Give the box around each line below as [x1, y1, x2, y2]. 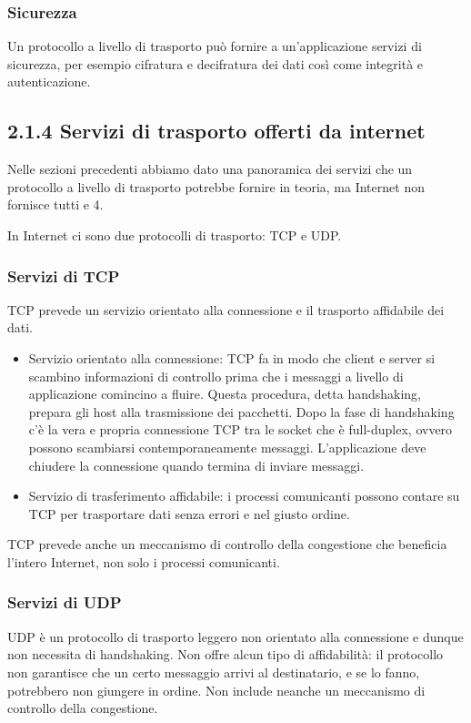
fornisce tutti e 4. [7, 195, 104, 214]
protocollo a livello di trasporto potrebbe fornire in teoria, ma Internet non [7, 177, 425, 196]
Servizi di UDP [7, 591, 122, 614]
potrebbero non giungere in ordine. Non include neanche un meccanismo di [7, 680, 426, 699]
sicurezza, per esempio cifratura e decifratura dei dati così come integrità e [7, 54, 424, 73]
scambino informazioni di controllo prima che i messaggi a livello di [28, 366, 404, 385]
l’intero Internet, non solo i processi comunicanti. [7, 552, 280, 571]
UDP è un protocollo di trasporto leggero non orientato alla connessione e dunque [7, 626, 464, 646]
